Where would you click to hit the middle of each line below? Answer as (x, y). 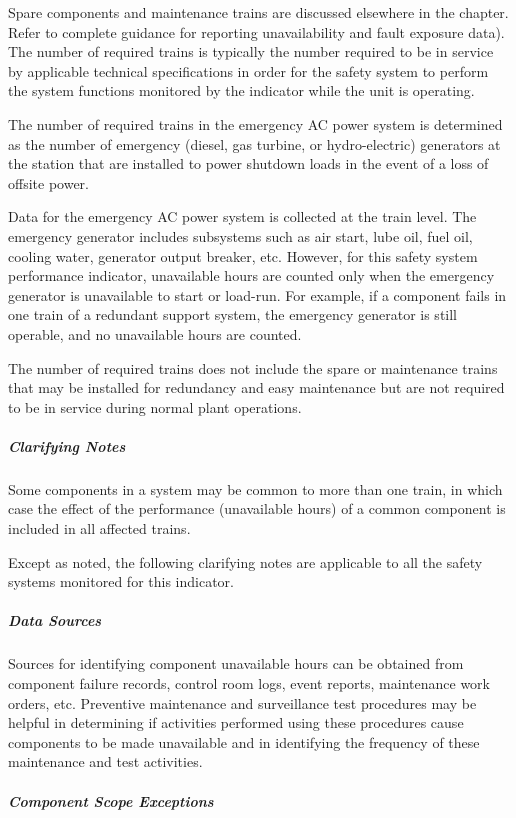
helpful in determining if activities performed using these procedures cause (236, 722)
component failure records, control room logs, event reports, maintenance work (249, 682)
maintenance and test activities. (105, 761)
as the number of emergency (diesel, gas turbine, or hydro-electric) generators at (254, 143)
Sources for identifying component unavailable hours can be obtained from (236, 663)
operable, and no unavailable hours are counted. (155, 333)
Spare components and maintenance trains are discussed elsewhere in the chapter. (258, 12)
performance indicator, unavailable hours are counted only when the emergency (251, 275)
